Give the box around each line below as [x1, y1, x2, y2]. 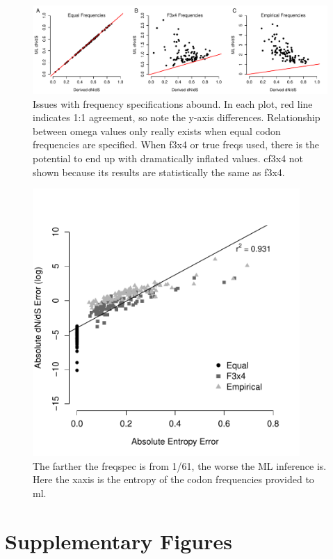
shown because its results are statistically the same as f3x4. [33, 164, 285, 179]
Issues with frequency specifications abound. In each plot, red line [33, 96, 313, 111]
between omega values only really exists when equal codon [33, 123, 281, 138]
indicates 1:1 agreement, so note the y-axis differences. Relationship [33, 110, 320, 125]
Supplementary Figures [5, 526, 232, 555]
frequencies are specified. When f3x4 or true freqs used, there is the [33, 137, 320, 152]
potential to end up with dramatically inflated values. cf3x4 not [33, 151, 304, 166]
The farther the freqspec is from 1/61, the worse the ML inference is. [33, 458, 327, 473]
